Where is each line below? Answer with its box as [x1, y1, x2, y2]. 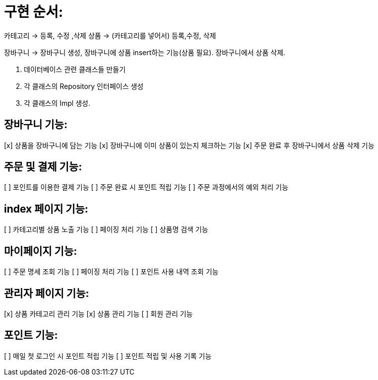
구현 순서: [4, 3, 63, 20]
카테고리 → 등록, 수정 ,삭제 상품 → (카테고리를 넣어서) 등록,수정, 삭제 [4, 31, 216, 40]
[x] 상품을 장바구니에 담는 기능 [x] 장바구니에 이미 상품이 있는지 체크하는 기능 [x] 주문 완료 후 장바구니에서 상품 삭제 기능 [4, 141, 375, 150]
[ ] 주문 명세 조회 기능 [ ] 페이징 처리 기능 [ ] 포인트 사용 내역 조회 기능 [4, 267, 219, 276]
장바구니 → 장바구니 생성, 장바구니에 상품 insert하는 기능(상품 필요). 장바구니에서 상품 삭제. [4, 48, 286, 57]
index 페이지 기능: [4, 202, 88, 215]
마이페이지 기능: [4, 244, 77, 257]
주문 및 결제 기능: [4, 160, 82, 173]
